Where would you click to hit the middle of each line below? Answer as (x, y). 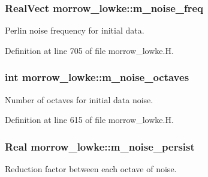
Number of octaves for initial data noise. (79, 99)
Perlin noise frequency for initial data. (75, 30)
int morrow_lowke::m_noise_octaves (97, 77)
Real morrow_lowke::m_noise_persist (100, 146)
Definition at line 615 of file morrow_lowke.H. (89, 120)
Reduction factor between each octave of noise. (91, 169)
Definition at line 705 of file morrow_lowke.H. (89, 50)
